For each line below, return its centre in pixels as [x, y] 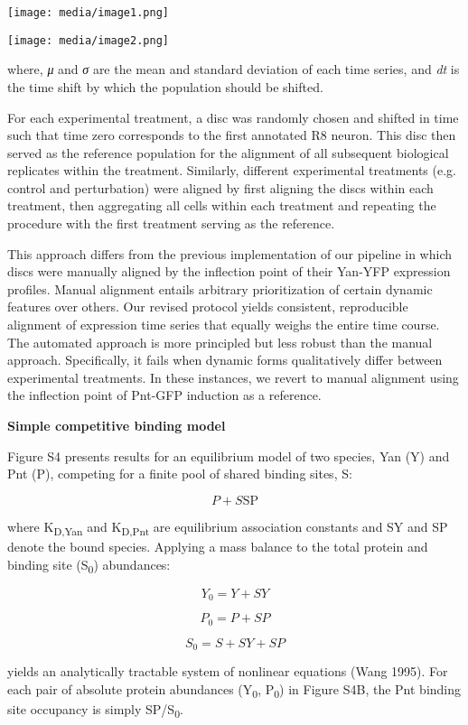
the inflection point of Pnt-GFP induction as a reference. [164, 395]
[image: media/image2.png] [88, 40]
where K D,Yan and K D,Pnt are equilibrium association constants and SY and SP [228, 527]
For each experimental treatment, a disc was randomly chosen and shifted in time [233, 117]
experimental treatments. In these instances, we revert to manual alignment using [233, 377]
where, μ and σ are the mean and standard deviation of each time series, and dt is [234, 69]
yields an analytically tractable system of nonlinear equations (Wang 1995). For [228, 670]
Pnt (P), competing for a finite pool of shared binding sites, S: [180, 474]
